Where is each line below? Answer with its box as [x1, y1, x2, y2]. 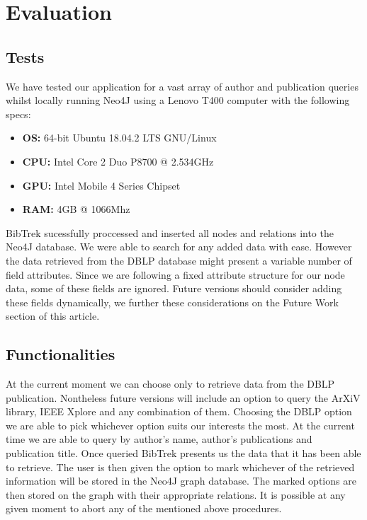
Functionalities [6, 343, 115, 365]
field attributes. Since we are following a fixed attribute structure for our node [6, 267, 345, 282]
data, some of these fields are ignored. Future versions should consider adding [6, 281, 342, 296]
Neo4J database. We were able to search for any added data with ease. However [6, 239, 352, 254]
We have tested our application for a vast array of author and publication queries [6, 79, 358, 93]
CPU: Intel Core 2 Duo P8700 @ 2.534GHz [22, 154, 214, 168]
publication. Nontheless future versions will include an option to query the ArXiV [6, 390, 361, 405]
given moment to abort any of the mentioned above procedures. [6, 501, 282, 516]
